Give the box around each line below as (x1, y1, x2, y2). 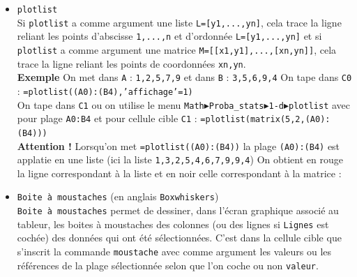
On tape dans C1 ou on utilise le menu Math (17, 97, 204, 112)
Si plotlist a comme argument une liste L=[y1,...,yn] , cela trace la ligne (17, 15, 342, 29)
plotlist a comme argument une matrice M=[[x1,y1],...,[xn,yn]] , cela (17, 42, 337, 57)
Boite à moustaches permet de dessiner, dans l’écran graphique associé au (17, 203, 339, 218)
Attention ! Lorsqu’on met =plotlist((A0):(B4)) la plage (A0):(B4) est (17, 138, 340, 153)
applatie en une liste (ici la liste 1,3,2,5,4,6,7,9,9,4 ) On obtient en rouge (17, 152, 343, 167)
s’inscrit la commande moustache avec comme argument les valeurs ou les (17, 244, 332, 259)
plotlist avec (289, 97, 351, 112)
